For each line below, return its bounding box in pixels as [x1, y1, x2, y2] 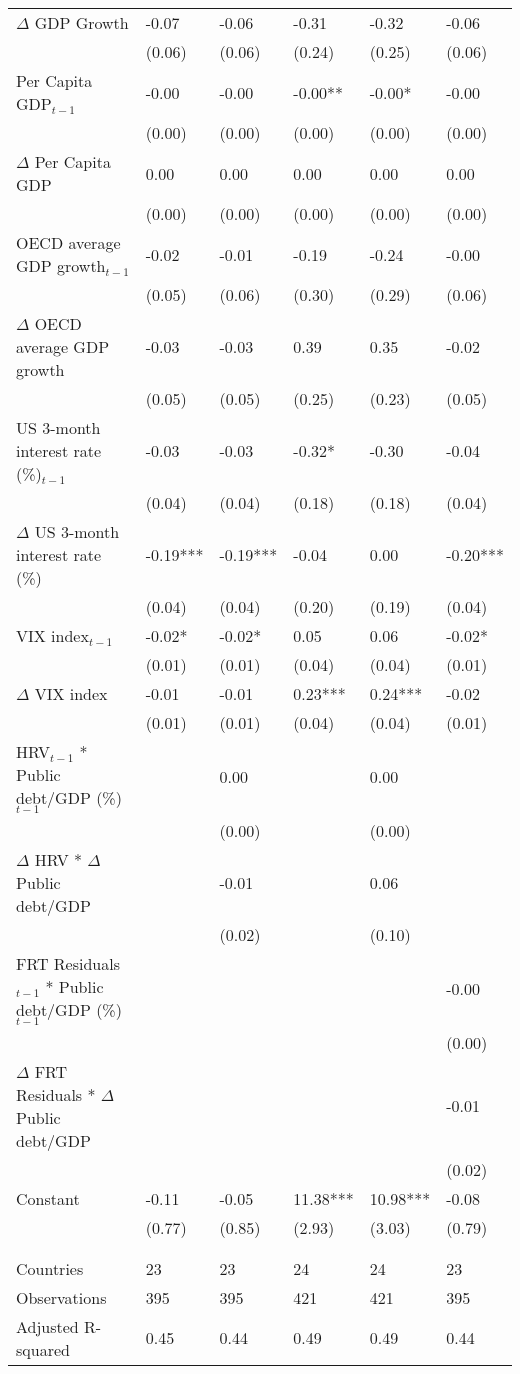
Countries [16, 1256, 84, 1280]
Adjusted [16, 1314, 79, 1338]
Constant [16, 1186, 80, 1210]
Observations [16, 1285, 107, 1309]
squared [16, 1337, 70, 1361]
